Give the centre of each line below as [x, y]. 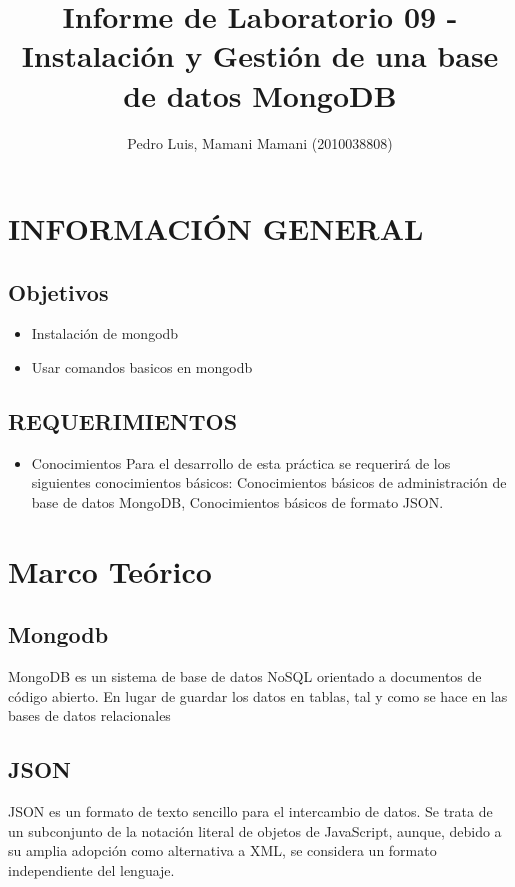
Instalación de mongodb [105, 333]
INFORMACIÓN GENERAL [216, 228]
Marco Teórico [110, 570]
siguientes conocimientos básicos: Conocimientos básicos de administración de [269, 482]
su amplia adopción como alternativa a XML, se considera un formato [222, 850]
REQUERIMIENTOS [123, 421]
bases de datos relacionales [89, 715]
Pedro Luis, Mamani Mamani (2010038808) [260, 142]
